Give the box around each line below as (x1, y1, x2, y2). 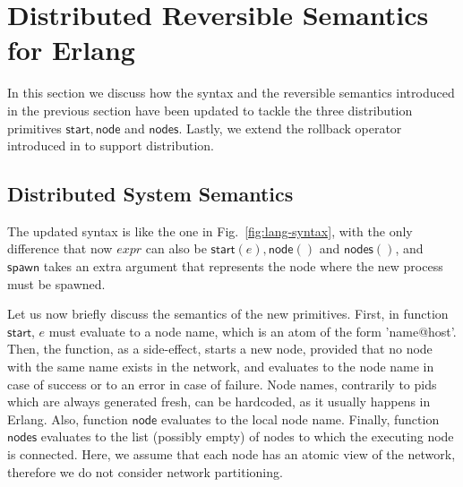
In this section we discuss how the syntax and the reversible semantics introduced (7, 83, 455, 102)
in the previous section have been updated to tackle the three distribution (7, 100, 413, 119)
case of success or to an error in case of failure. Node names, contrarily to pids (7, 374, 437, 393)
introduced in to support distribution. (7, 136, 214, 155)
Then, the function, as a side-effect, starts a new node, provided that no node (7, 339, 433, 358)
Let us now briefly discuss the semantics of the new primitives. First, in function (7, 304, 449, 323)
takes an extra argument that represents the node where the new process (43, 257, 443, 276)
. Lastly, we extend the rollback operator (178, 118, 402, 137)
